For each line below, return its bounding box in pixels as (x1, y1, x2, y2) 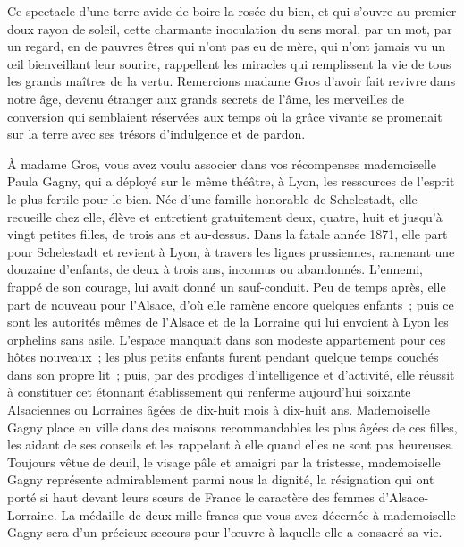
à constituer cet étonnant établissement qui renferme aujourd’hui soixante (7, 382, 411, 401)
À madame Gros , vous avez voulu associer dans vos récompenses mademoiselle (7, 154, 436, 173)
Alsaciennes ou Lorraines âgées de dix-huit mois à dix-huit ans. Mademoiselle (7, 400, 430, 419)
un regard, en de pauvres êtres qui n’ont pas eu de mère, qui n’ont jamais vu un (7, 37, 446, 56)
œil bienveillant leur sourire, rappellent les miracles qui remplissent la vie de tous (7, 54, 451, 73)
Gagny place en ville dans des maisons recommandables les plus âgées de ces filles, (7, 417, 458, 436)
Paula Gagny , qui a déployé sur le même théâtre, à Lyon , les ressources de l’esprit (7, 172, 455, 191)
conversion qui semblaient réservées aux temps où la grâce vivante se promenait (7, 107, 443, 125)
